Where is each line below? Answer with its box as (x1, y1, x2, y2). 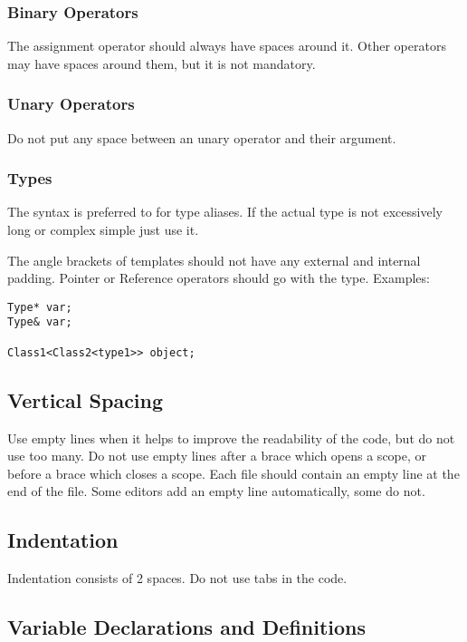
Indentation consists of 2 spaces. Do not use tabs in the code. (7, 569, 348, 588)
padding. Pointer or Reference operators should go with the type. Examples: (7, 268, 430, 287)
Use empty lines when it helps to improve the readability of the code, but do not (7, 428, 455, 447)
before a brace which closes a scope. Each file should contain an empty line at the (7, 463, 460, 482)
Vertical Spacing (7, 385, 164, 413)
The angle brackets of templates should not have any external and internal (7, 250, 421, 269)
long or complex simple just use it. (7, 220, 199, 239)
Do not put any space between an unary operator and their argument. (7, 128, 396, 147)
